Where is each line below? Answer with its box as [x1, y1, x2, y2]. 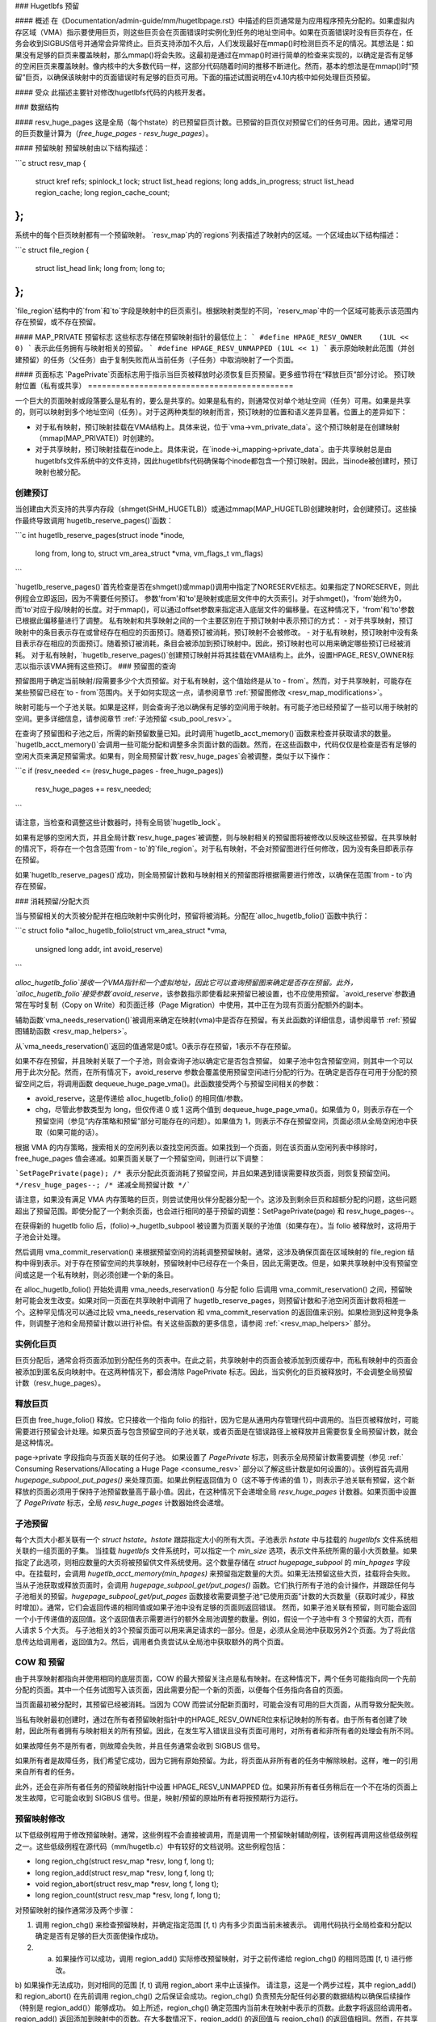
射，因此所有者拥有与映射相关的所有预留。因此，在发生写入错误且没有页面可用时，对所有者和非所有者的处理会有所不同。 [15, 1726, 418, 1736]
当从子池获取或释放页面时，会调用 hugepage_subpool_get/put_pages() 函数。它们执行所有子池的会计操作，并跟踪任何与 [15, 1580, 416, 1589]
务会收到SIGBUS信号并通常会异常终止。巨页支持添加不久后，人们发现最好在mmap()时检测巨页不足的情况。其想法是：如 [15, 39, 413, 49]
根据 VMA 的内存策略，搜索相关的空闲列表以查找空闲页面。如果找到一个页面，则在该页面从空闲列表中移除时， [15, 1142, 382, 1152]
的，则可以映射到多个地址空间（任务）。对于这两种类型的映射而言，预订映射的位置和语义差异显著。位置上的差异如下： [15, 407, 408, 417]
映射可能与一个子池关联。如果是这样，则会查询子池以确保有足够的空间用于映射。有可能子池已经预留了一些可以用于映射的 [15, 702, 418, 712]
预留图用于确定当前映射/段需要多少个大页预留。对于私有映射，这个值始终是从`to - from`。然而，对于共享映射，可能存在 [15, 676, 413, 686]
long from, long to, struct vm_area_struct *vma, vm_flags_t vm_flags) [35, 548, 264, 558]
